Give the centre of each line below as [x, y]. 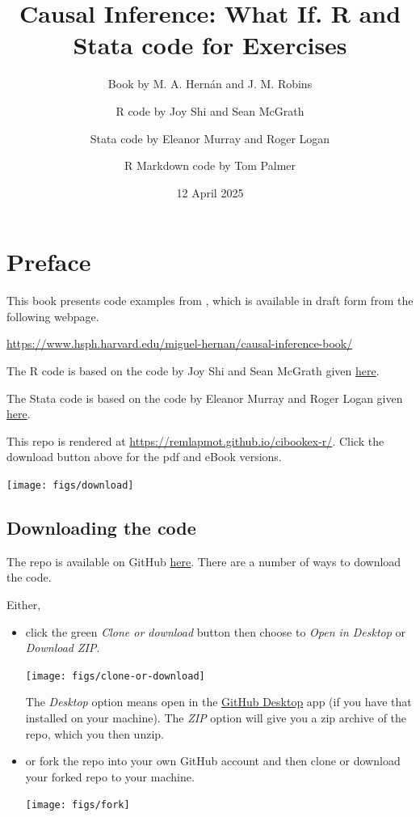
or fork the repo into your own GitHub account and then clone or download [213, 761]
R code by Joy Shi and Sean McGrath [210, 110]
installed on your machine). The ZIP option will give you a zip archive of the [216, 718]
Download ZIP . [63, 648]
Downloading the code [101, 528]
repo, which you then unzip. [94, 733]
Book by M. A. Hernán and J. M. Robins [210, 84]
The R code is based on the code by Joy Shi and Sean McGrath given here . [193, 370]
